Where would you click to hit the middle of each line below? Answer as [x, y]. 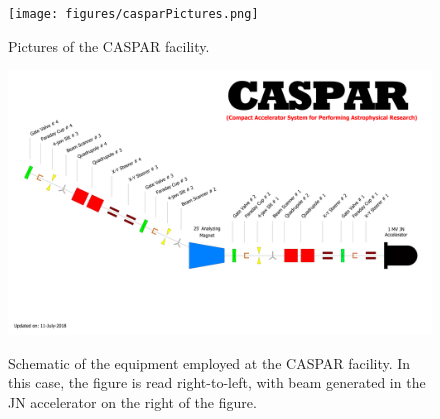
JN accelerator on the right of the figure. [132, 402]
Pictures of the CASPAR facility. [109, 45]
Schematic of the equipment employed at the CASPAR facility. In [209, 362]
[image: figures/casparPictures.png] [133, 14]
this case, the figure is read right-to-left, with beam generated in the [217, 382]
